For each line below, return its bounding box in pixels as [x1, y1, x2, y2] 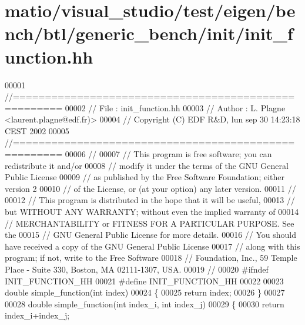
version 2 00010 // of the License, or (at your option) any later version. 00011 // [5, 182, 296, 194]
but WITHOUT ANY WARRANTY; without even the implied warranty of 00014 [5, 205, 299, 218]
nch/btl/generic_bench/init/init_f [5, 21, 293, 45]
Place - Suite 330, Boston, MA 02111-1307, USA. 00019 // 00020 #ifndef [5, 263, 269, 275]
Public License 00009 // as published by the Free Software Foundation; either [5, 171, 284, 183]
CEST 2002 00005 [5, 124, 69, 137]
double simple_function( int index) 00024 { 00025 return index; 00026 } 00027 [5, 286, 285, 299]
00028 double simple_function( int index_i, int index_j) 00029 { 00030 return [5, 297, 284, 310]
